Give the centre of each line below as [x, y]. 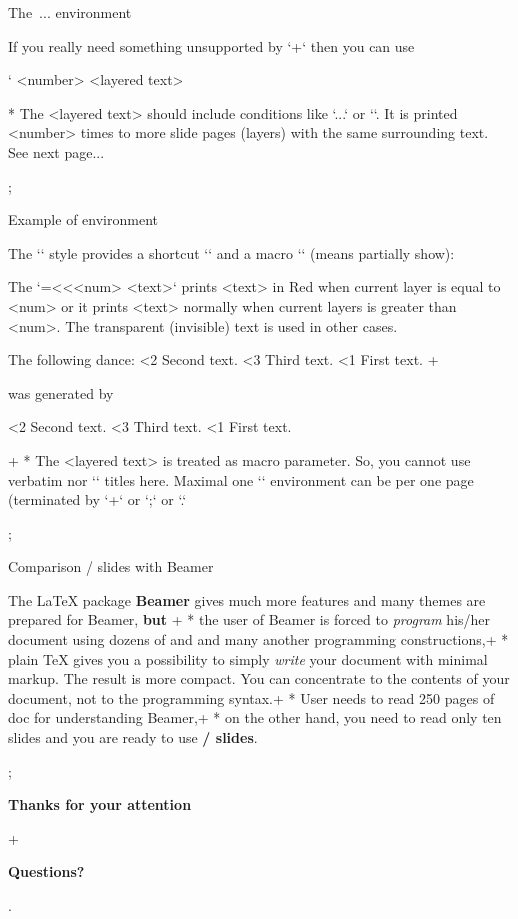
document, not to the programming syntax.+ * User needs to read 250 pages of [251, 697]
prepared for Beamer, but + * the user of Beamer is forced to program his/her [249, 619]
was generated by [61, 392]
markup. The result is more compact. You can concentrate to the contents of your [259, 678]
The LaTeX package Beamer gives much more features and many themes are [247, 599]
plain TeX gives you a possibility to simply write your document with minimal [248, 658]
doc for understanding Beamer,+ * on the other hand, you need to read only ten [255, 717]
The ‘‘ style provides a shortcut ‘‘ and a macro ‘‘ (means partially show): [231, 252]
